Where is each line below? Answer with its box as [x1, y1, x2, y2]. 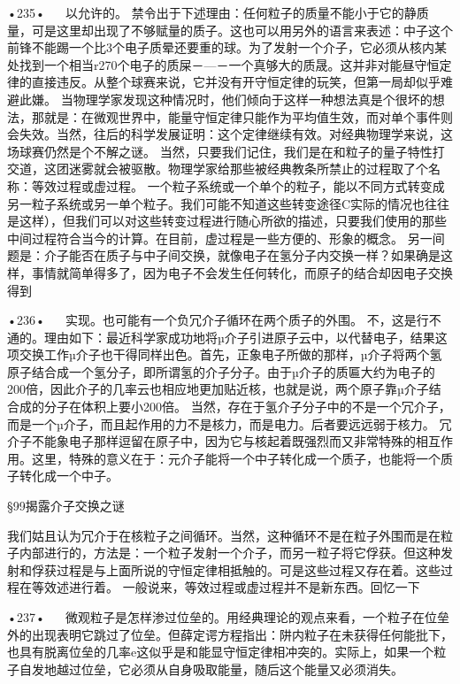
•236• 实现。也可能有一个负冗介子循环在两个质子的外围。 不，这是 [7, 311, 417, 329]
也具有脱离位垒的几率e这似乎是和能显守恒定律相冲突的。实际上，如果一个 [7, 642, 434, 661]
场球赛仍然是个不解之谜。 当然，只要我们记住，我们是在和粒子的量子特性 [7, 142, 433, 160]
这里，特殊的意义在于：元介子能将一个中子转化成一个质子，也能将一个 [31, 449, 441, 467]
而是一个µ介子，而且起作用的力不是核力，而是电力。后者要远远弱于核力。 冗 [7, 414, 452, 433]
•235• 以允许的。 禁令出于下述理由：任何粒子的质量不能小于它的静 [7, 4, 417, 21]
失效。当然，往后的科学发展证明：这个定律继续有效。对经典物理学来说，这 [19, 125, 453, 143]
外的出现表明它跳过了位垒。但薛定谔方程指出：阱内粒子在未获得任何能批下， [7, 625, 453, 643]
